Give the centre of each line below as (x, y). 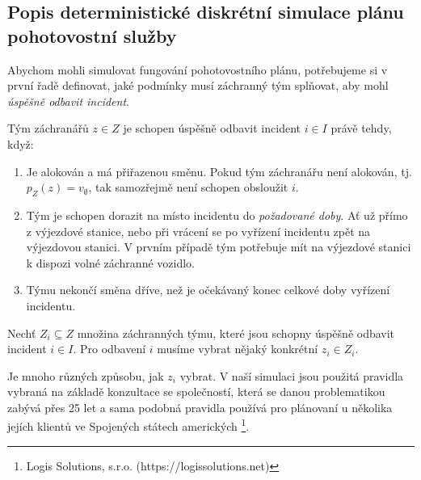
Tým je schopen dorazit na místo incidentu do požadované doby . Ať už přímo (217, 215)
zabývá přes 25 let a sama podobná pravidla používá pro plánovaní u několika (200, 407)
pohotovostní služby (92, 35)
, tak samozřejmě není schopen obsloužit (188, 187)
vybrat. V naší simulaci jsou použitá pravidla (292, 375)
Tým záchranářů (48, 128)
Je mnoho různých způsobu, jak (86, 375)
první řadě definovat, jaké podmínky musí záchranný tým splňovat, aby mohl (198, 85)
